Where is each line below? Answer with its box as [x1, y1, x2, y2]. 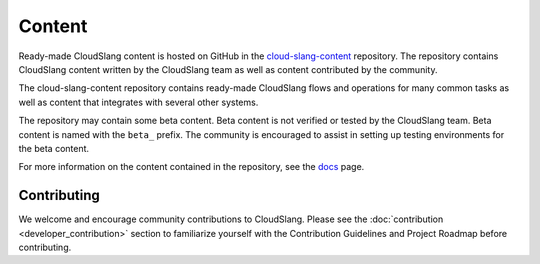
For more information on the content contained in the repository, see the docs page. [18, 161, 365, 173]
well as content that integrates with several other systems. [18, 96, 259, 108]
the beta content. [18, 142, 90, 154]
